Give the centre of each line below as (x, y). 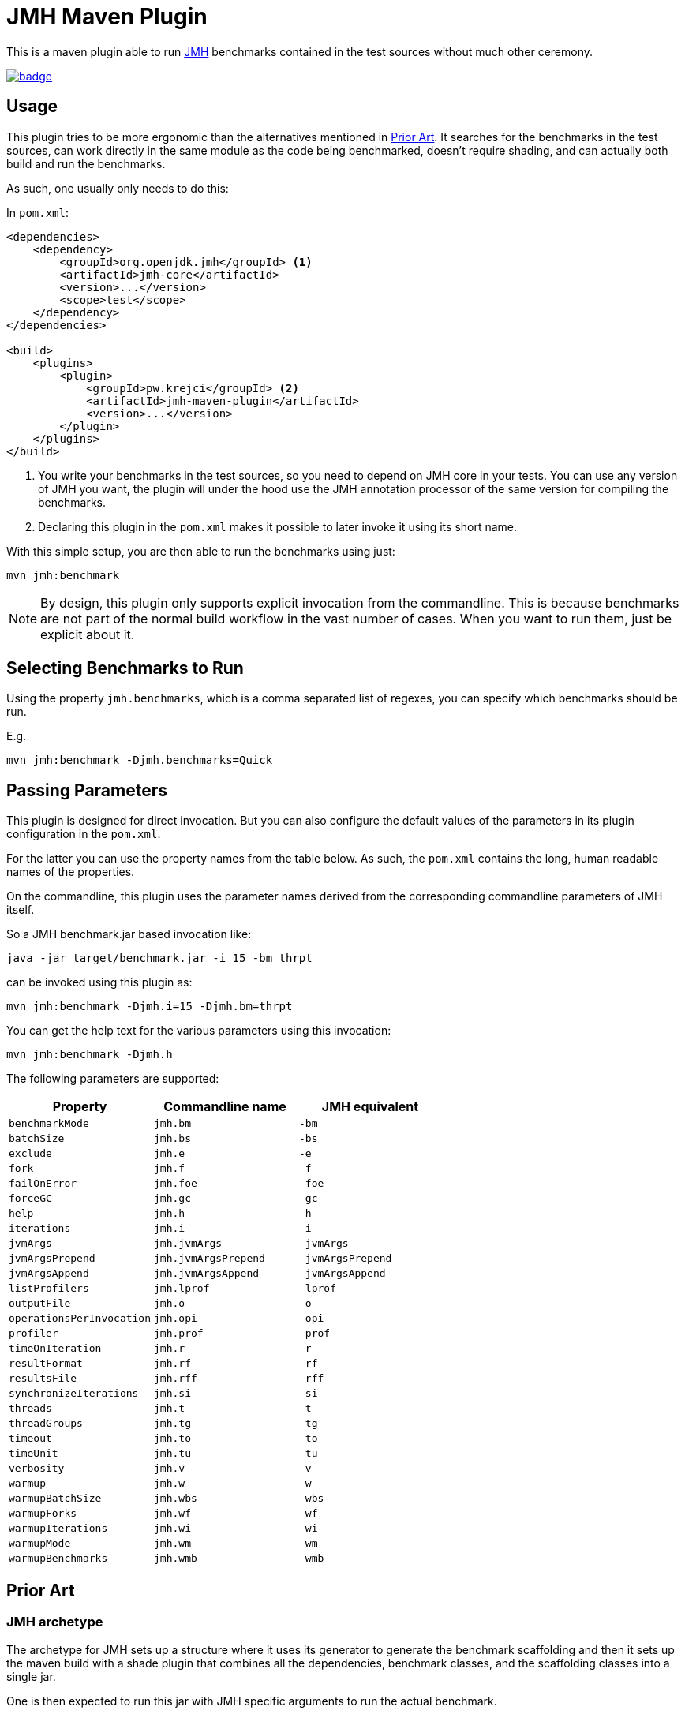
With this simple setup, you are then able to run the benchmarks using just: (201, 551)
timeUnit (34, 1454)
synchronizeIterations (74, 1394)
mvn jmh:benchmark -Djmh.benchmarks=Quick (140, 760)
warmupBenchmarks (58, 1559)
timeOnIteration (55, 1349)
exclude (30, 1154)
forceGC (30, 1199)
